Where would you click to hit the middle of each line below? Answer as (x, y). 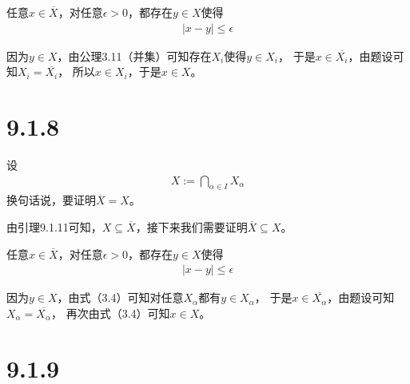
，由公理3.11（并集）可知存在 (134, 55)
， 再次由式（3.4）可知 (110, 313)
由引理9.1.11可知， (54, 226)
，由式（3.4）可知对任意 (120, 297)
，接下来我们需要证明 (191, 226)
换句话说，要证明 (51, 200)
